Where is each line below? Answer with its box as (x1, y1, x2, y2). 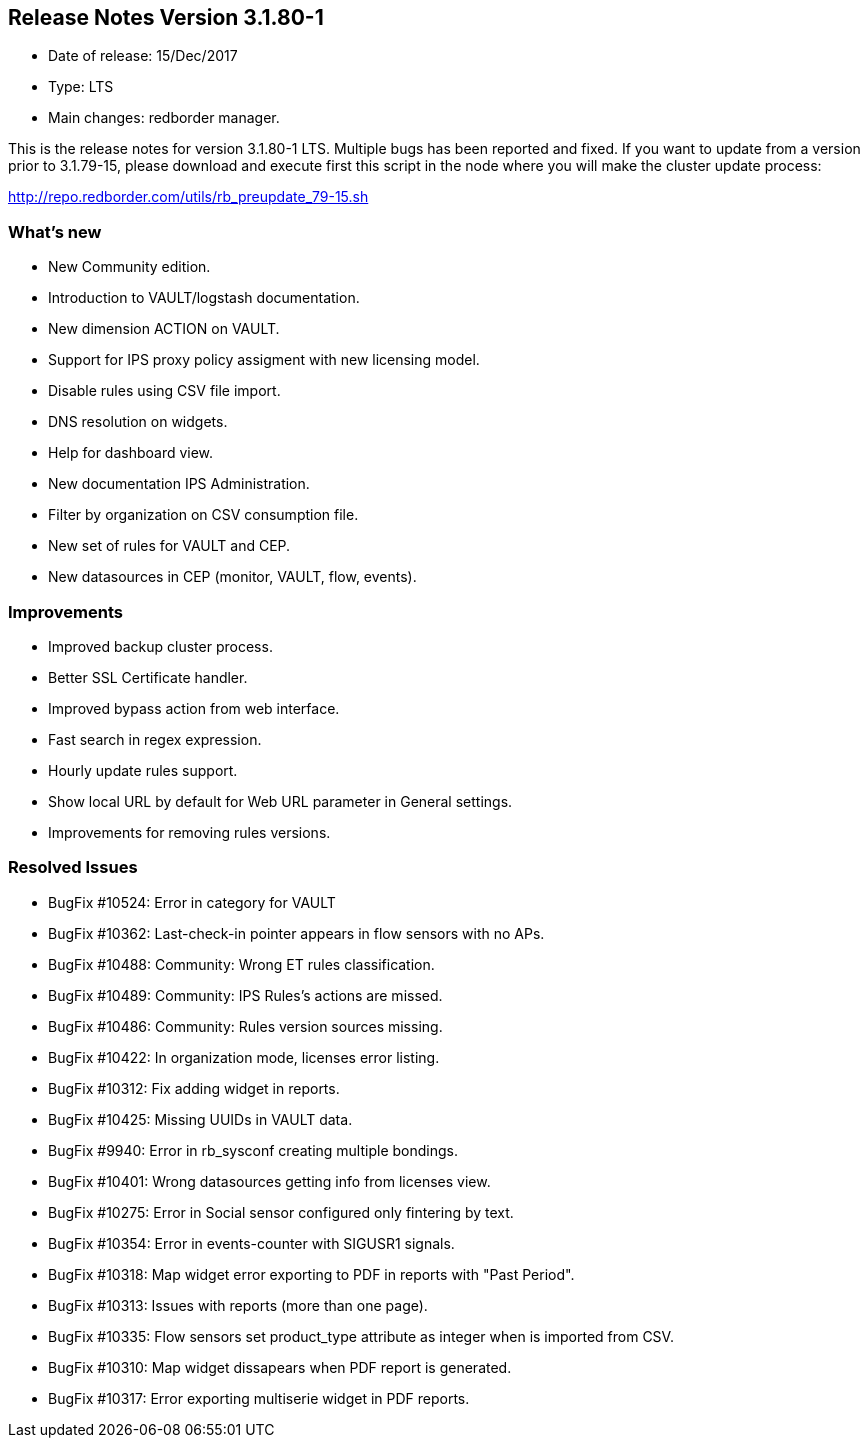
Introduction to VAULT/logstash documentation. (48, 289, 360, 307)
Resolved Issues (8, 857, 138, 878)
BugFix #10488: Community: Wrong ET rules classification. (48, 955, 435, 973)
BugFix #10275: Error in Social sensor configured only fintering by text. (48, 1203, 514, 1221)
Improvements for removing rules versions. (48, 823, 331, 841)
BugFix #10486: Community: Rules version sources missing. (48, 1017, 443, 1035)
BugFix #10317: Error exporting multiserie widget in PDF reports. (48, 1389, 470, 1407)
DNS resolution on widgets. (48, 413, 228, 431)
